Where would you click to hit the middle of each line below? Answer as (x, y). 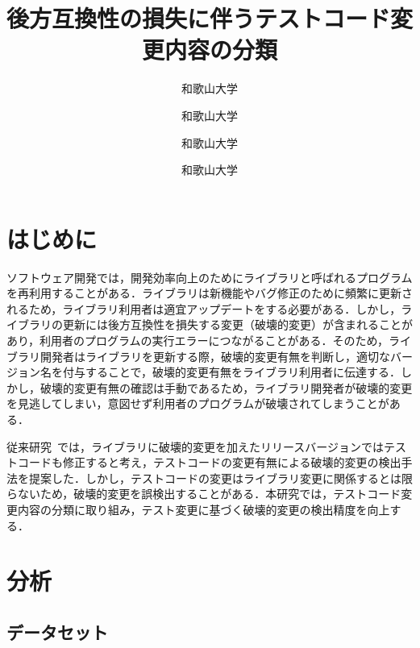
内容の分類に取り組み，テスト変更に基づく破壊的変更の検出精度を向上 (204, 509)
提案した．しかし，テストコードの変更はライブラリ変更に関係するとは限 (220, 478)
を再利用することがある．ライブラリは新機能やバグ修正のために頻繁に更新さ (210, 293)
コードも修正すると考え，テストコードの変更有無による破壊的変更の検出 (209, 462)
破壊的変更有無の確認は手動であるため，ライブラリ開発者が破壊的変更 (226, 387)
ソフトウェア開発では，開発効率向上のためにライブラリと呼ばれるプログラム (210, 277)
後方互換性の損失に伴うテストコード (199, 18)
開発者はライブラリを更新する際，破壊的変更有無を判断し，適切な (215, 356)
